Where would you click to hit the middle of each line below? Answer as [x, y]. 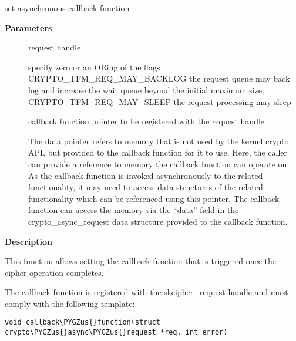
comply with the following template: [70, 303]
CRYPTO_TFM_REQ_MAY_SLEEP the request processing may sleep [160, 101]
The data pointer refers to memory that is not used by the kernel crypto [159, 141]
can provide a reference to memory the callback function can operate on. [159, 163]
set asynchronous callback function [67, 8]
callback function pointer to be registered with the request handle [147, 121]
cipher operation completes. [54, 272]
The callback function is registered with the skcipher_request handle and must [147, 292]
